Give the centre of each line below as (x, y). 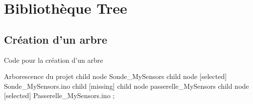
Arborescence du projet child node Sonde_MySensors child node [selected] (115, 76)
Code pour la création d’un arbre (54, 60)
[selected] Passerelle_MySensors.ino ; (59, 95)
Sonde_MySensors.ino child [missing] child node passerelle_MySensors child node (126, 86)
